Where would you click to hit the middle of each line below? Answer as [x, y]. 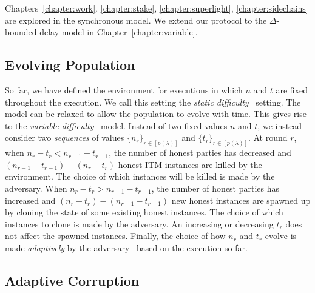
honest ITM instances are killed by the [190, 164]
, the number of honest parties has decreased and [200, 153]
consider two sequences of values [65, 137]
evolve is [281, 236]
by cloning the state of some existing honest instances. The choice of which [144, 212]
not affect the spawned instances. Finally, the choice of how [115, 236]
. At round [268, 137]
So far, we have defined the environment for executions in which [124, 89]
